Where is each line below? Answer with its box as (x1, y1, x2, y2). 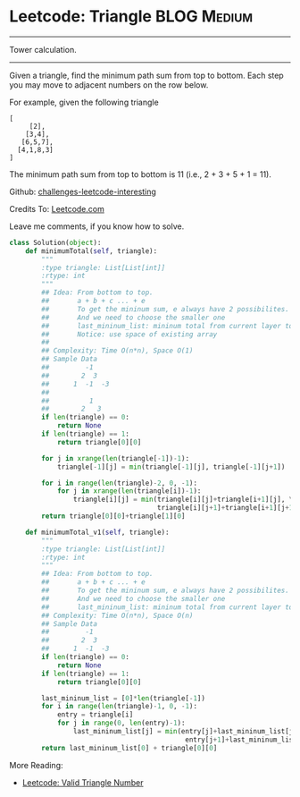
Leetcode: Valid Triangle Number (21, 776, 145, 788)
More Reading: (9, 759, 63, 770)
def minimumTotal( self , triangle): (25, 246, 158, 256)
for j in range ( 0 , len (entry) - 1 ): (56, 718, 186, 728)
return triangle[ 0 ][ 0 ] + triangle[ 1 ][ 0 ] (41, 512, 186, 521)
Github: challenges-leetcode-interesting (9, 186, 156, 197)
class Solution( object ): (9, 238, 102, 247)
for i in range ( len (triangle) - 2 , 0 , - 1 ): (41, 479, 198, 488)
